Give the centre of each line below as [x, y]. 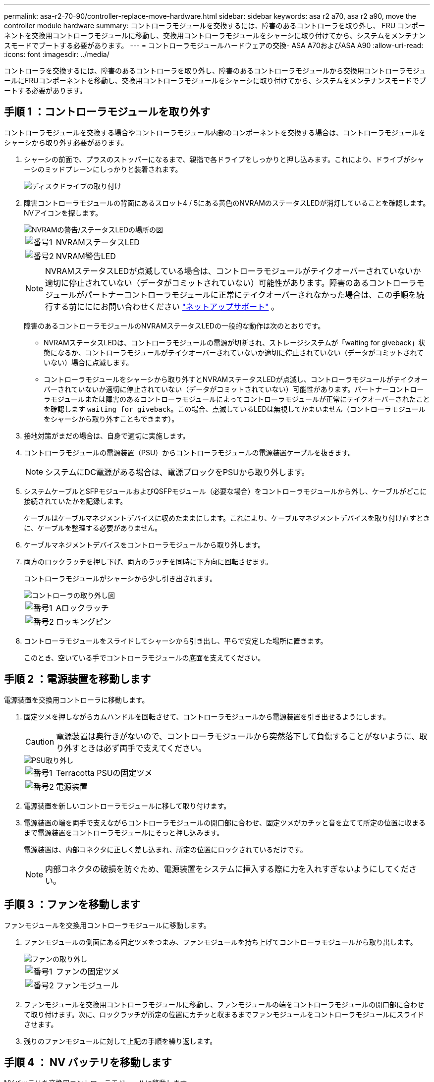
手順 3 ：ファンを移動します [72, 905]
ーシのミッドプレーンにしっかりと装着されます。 [103, 169]
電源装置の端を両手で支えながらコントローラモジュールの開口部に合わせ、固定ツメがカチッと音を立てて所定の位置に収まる [225, 822]
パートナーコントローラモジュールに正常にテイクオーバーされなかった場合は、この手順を [250, 295]
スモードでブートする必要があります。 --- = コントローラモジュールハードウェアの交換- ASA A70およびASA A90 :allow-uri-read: [214, 45]
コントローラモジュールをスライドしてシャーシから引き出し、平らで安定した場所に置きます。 [176, 641]
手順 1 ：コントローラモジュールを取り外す [107, 112]
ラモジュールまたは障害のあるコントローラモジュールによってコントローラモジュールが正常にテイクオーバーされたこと [237, 399]
